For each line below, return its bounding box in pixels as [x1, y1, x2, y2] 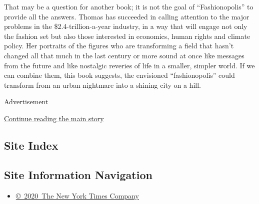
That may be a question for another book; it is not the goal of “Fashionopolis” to [4, 1, 253, 11]
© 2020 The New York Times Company [15, 190, 139, 201]
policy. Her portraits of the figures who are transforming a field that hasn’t [4, 40, 234, 51]
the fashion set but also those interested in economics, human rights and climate [4, 30, 250, 41]
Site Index [4, 137, 58, 153]
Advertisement [4, 96, 48, 107]
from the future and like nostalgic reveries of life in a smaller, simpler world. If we [4, 60, 255, 70]
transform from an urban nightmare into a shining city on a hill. [4, 79, 201, 90]
